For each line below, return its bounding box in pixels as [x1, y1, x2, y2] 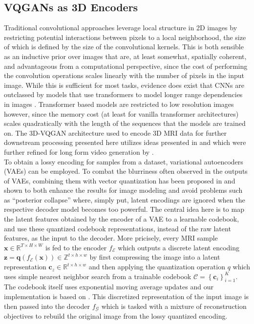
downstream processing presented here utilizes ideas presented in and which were [4, 137, 246, 147]
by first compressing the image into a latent [89, 252, 220, 262]
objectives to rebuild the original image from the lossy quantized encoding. [4, 311, 228, 321]
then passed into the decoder [4, 301, 90, 311]
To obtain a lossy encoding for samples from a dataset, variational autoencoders [4, 156, 243, 166]
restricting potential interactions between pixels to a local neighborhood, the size [4, 32, 246, 42]
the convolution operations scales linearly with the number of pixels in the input [4, 70, 245, 81]
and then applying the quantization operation [88, 262, 225, 272]
